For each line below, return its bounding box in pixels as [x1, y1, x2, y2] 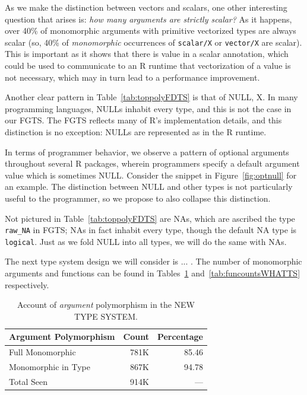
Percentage [157, 330, 204, 343]
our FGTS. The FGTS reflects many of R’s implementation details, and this [5, 114, 282, 126]
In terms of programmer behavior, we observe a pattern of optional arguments [5, 145, 289, 158]
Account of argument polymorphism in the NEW [17, 298, 195, 311]
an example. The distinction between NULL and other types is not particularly [5, 180, 293, 193]
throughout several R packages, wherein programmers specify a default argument [5, 157, 300, 170]
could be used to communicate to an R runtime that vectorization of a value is [5, 59, 291, 72]
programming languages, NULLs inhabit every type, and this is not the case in [5, 102, 292, 114]
